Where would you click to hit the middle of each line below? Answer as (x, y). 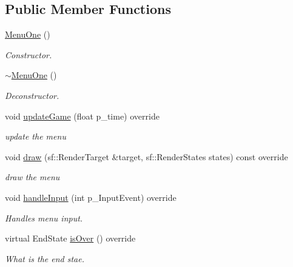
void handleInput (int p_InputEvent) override (91, 197)
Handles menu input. (44, 218)
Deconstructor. (32, 95)
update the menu (35, 136)
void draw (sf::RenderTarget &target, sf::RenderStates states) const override (146, 156)
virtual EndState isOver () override (70, 238)
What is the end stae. (45, 258)
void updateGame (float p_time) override (82, 116)
